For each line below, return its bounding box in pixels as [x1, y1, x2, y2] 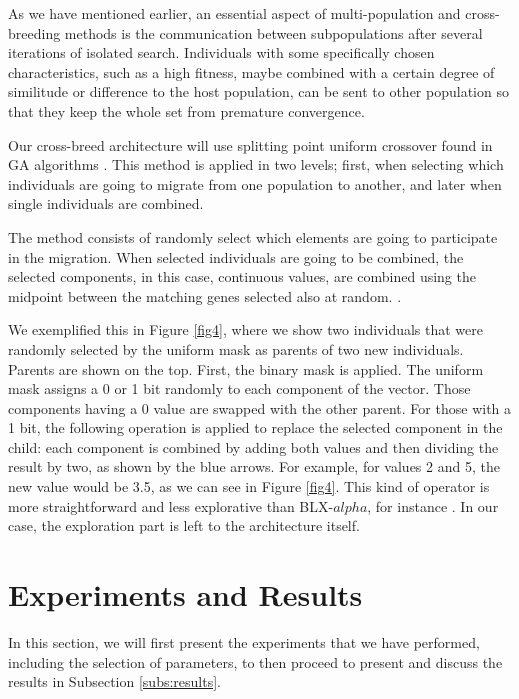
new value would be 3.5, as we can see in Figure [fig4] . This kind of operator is [8, 476, 490, 497]
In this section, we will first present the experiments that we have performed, [8, 631, 480, 652]
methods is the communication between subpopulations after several [64, 22, 483, 43]
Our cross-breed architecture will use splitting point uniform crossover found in [8, 134, 493, 155]
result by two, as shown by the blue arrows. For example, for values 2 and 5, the [8, 456, 500, 477]
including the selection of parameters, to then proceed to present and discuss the [8, 651, 503, 672]
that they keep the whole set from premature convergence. [8, 100, 365, 121]
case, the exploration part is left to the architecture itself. [8, 515, 360, 536]
